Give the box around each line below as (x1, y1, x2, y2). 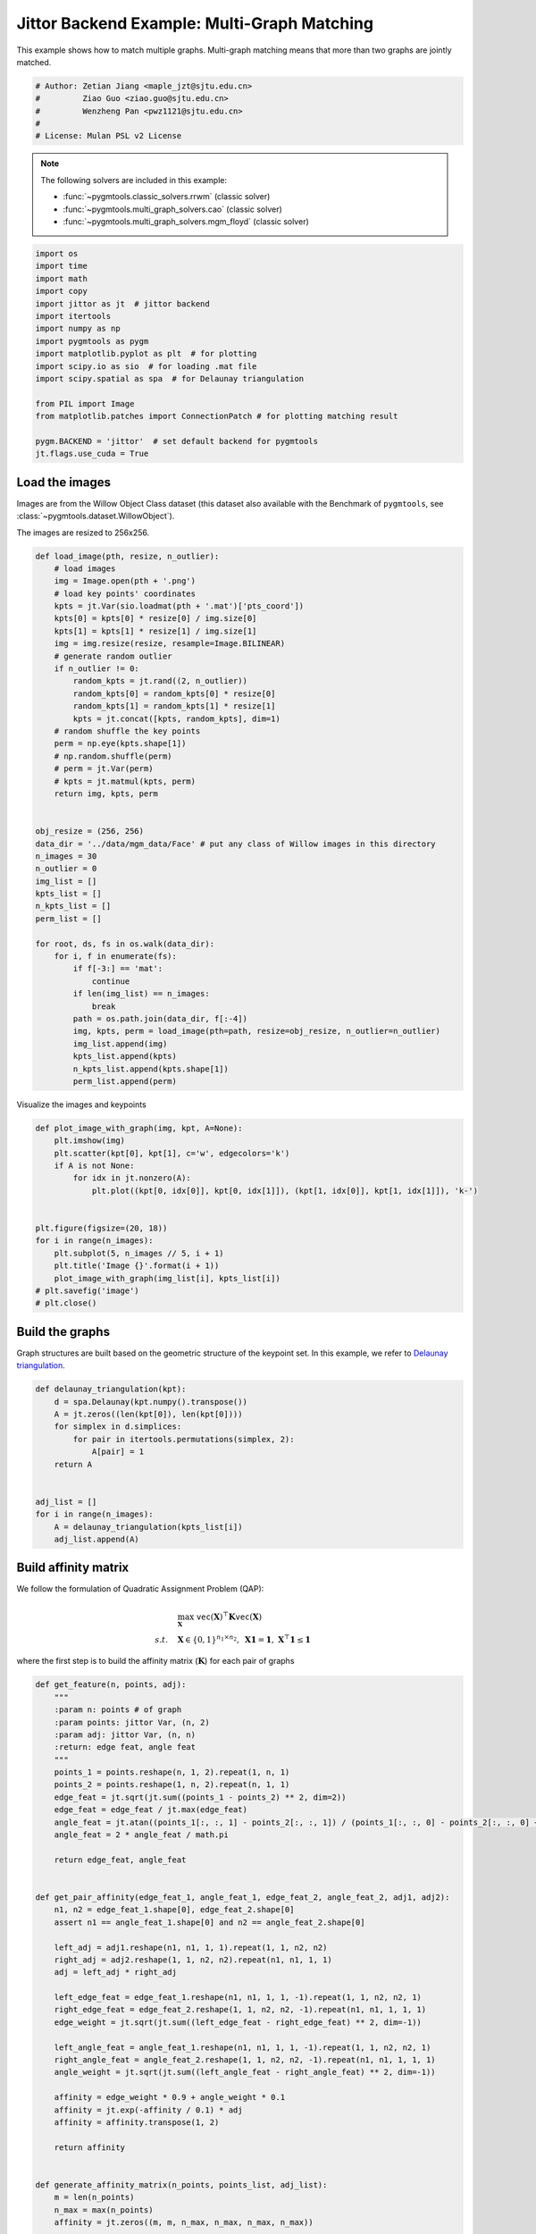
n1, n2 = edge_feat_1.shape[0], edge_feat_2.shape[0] (54, 1904, 295, 1915)
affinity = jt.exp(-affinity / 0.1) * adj (54, 2104, 243, 2115)
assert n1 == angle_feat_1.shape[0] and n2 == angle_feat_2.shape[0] (54, 1917, 365, 1927)
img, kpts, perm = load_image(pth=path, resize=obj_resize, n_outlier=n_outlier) (72, 1026, 441, 1037)
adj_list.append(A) (54, 1533, 140, 1544)
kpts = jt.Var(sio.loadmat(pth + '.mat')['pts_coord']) (54, 601, 305, 611)
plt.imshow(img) (54, 1136, 125, 1146)
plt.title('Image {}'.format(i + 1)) (54, 1261, 220, 1271)
